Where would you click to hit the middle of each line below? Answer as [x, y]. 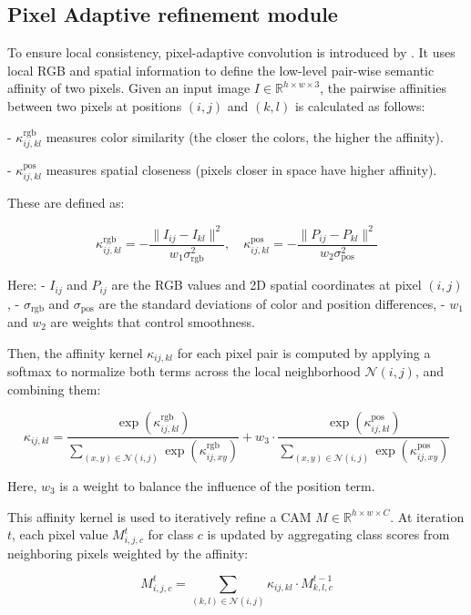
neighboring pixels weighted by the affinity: [128, 553]
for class [171, 534]
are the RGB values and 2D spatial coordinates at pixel [266, 285]
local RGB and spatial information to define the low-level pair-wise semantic [221, 70]
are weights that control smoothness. [153, 321]
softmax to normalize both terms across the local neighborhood [184, 371]
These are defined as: [66, 203]
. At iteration [427, 516]
